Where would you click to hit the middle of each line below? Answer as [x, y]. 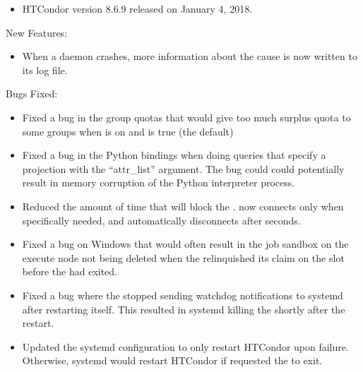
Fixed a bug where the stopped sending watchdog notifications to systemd [183, 295]
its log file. [45, 70]
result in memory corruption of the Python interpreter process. [159, 182]
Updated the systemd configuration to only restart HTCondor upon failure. [185, 346]
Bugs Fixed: [32, 94]
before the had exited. [70, 271]
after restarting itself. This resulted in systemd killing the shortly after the [184, 309]
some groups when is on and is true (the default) [128, 131]
